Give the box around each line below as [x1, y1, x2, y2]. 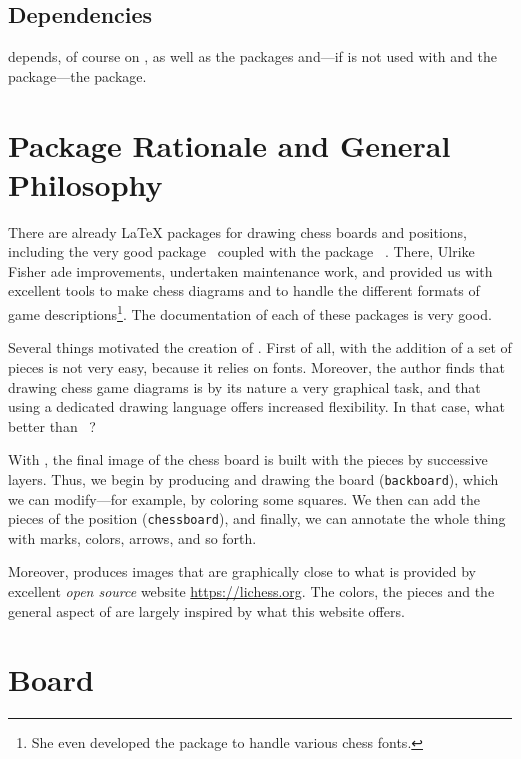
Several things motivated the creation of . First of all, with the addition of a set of [8, 337, 512, 358]
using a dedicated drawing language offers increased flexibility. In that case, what [8, 396, 506, 417]
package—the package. [8, 65, 147, 86]
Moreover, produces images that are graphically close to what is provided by [8, 561, 476, 582]
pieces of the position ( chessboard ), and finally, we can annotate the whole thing [8, 508, 506, 529]
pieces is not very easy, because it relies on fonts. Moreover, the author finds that [8, 356, 505, 377]
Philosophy [8, 163, 163, 204]
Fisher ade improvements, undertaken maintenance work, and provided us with [8, 260, 493, 281]
